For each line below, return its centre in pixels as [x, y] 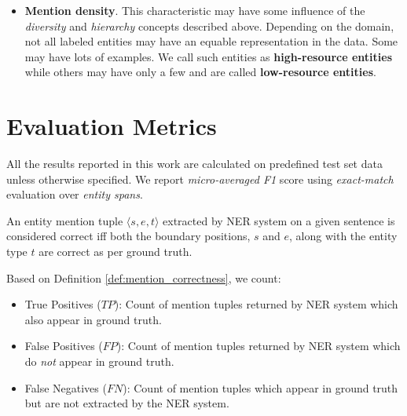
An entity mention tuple [65, 220]
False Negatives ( [66, 387]
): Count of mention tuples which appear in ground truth [260, 387]
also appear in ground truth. [93, 319]
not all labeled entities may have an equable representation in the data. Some [211, 41]
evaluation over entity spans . [75, 194]
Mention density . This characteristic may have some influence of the [195, 10]
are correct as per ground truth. [115, 252]
